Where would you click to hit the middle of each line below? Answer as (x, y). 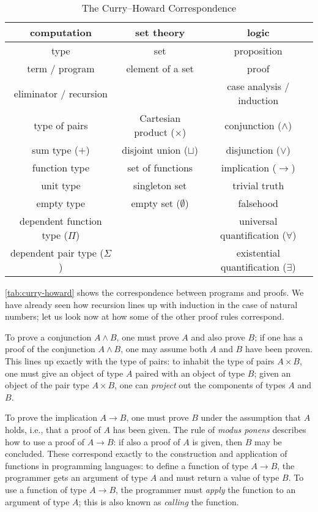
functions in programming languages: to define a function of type (127, 465)
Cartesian (160, 118)
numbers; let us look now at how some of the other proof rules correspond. (145, 316)
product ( (154, 132)
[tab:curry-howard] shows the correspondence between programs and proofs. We (154, 292)
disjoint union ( (155, 150)
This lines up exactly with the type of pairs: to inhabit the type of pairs (140, 360)
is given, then (217, 441)
